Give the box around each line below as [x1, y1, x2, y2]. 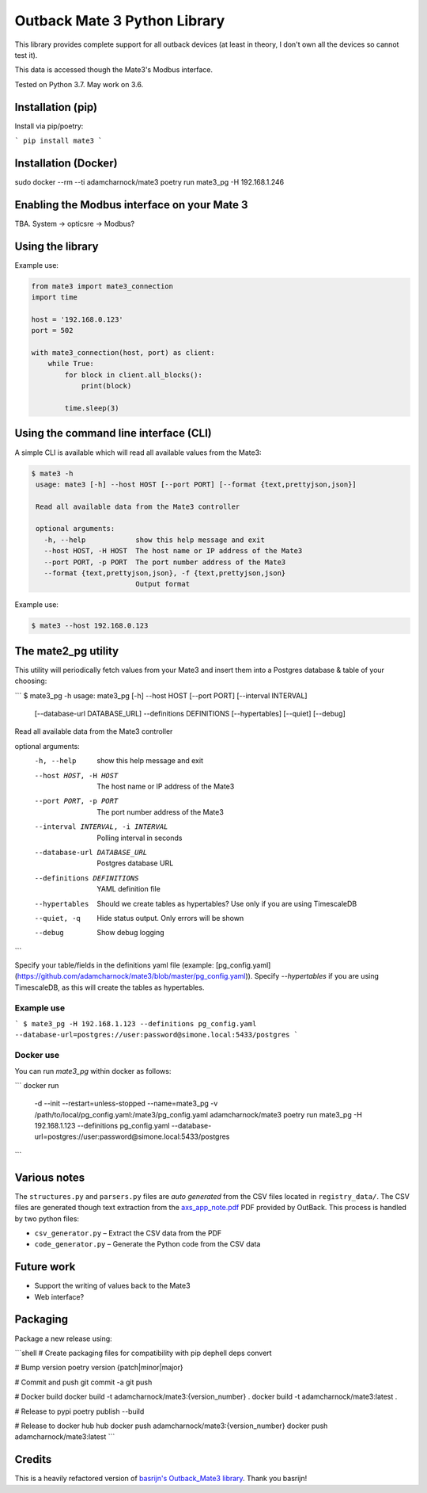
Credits [14, 1453, 52, 1466]
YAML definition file [96, 884, 161, 894]
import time [31, 293, 78, 302]
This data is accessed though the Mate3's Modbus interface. [14, 65, 213, 74]
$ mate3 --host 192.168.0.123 [31, 621, 149, 630]
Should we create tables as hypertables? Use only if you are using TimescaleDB [96, 899, 357, 908]
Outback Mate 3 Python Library [14, 12, 225, 29]
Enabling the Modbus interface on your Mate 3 [14, 198, 248, 212]
